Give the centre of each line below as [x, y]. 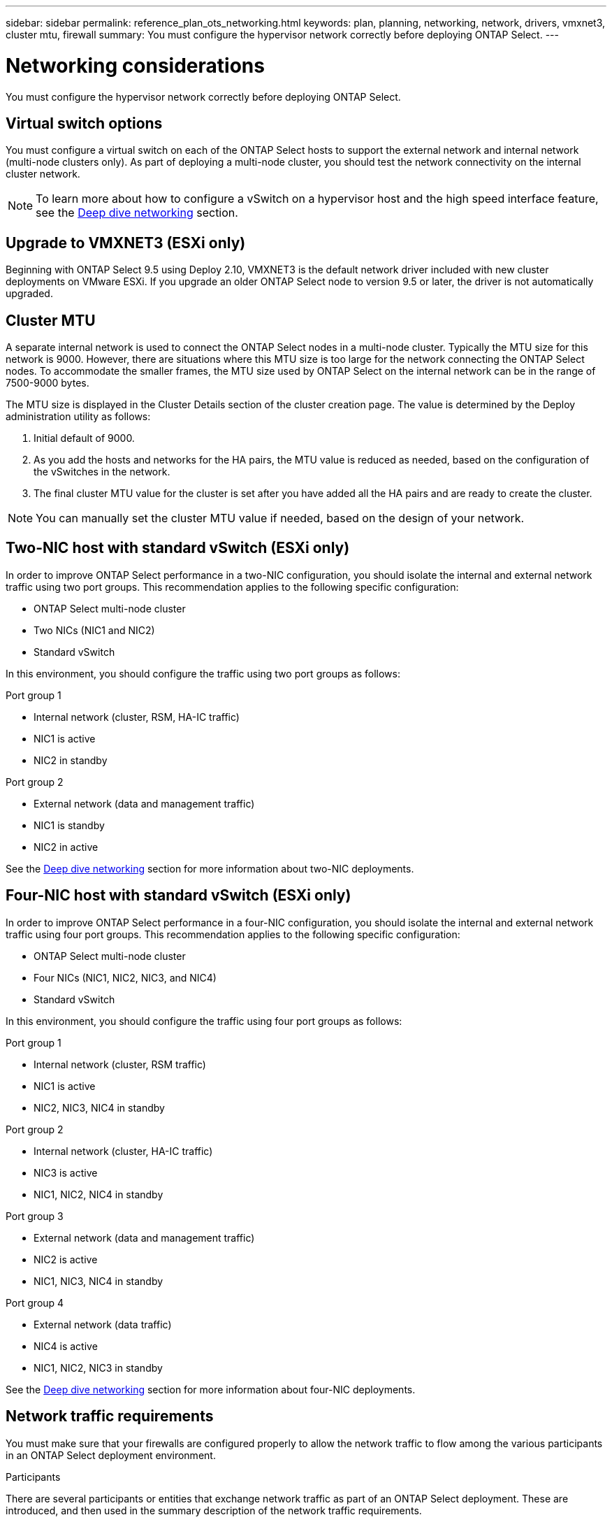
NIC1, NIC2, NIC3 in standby [98, 1367]
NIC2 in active [66, 847]
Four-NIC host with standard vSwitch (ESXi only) [178, 896]
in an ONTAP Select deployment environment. [111, 1455]
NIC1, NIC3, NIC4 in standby [99, 1281]
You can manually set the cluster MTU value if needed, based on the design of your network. [280, 518]
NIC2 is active [66, 1259]
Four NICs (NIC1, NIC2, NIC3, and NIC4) [125, 977]
